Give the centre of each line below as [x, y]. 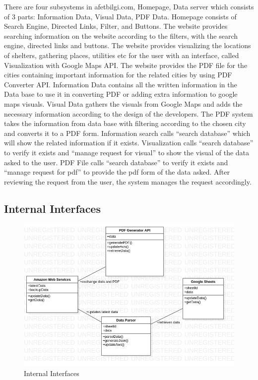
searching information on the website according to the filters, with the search [121, 35]
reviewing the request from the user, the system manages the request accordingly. [128, 181]
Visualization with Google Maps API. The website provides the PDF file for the [126, 65]
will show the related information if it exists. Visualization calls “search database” [129, 143]
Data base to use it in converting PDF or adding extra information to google [121, 94]
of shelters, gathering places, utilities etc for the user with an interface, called [122, 55]
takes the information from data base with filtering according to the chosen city [125, 123]
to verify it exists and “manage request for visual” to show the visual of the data [127, 152]
